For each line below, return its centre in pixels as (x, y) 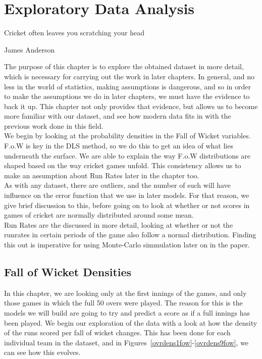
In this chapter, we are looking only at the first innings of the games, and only (125, 293)
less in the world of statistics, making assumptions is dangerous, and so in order (128, 86)
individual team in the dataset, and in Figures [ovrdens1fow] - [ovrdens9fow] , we (126, 342)
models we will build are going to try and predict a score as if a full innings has (127, 312)
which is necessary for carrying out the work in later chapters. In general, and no (129, 76)
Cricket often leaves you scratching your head (74, 33)
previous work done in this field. (54, 125)
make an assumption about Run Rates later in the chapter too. (102, 175)
